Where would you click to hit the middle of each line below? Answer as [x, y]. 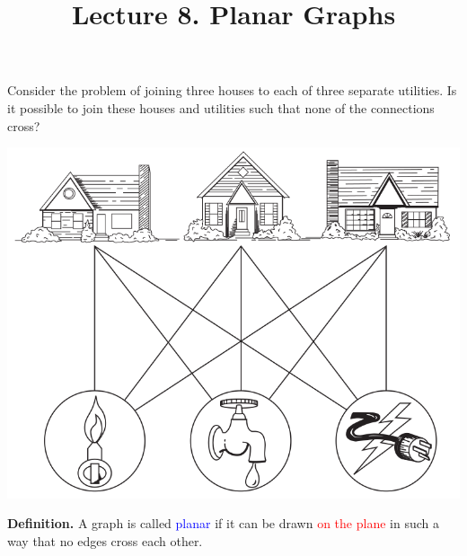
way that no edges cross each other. [105, 541]
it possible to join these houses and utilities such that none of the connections [221, 107]
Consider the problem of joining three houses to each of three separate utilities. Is [232, 90]
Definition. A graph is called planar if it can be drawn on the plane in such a [223, 523]
